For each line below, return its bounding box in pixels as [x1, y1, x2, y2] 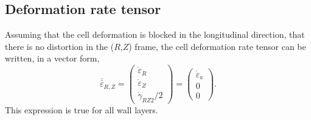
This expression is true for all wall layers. [5, 104, 158, 116]
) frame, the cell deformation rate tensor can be [128, 40, 306, 52]
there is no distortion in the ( [5, 40, 114, 52]
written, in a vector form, [5, 52, 100, 65]
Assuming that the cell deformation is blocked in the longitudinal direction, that [5, 28, 305, 41]
